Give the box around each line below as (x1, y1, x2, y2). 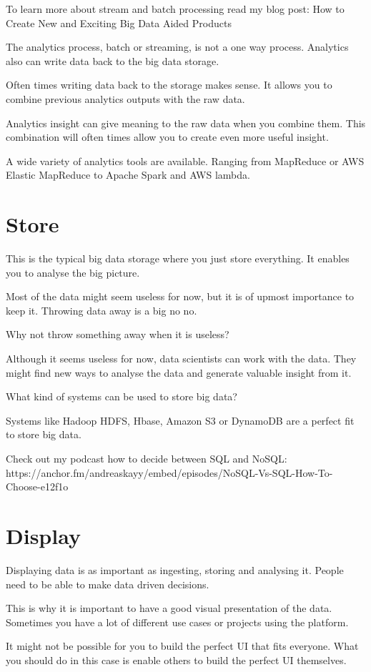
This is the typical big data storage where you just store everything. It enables (6, 251, 350, 266)
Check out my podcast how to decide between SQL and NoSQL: (6, 451, 287, 465)
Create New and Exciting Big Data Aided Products (6, 15, 232, 30)
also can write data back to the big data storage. (6, 53, 219, 68)
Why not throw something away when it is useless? (6, 327, 229, 342)
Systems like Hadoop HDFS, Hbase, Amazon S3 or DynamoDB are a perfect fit (6, 412, 355, 428)
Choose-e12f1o (6, 479, 69, 494)
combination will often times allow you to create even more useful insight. (6, 129, 329, 144)
